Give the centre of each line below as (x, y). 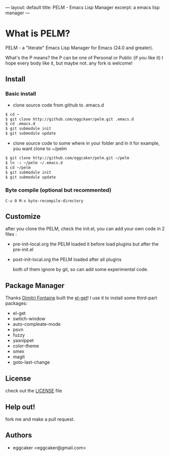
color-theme (26, 346)
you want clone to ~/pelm (40, 149)
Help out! (20, 407)
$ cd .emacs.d (20, 124)
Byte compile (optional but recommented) (58, 190)
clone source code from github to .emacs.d (58, 105)
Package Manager (35, 286)
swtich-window (29, 319)
